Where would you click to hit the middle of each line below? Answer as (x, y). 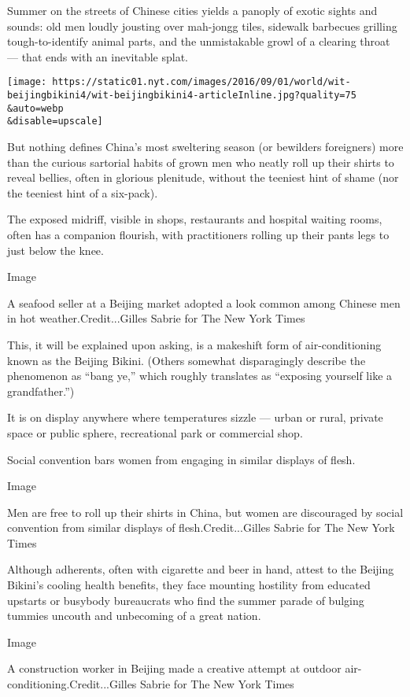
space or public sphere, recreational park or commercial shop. (155, 432)
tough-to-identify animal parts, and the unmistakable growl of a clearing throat (199, 41)
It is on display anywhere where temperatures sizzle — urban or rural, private (195, 417)
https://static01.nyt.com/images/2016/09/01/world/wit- (201, 82)
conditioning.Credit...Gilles (72, 684)
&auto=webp (35, 108)
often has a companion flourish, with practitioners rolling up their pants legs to (198, 234)
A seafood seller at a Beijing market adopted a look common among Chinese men (204, 302)
